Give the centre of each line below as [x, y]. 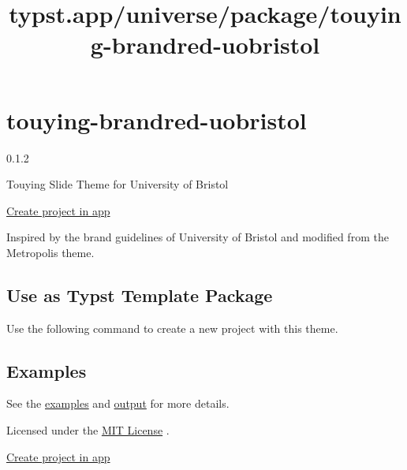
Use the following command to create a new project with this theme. [172, 328]
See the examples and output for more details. [118, 403]
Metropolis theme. [50, 252]
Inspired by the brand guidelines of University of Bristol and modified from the [198, 237]
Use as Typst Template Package [140, 295]
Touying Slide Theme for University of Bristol [118, 184]
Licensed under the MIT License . [88, 430]
